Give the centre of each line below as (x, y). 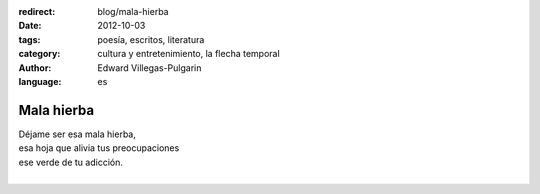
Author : (35, 67)
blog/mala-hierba (133, 11)
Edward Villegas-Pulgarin (149, 67)
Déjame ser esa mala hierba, (77, 134)
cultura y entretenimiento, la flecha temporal (188, 54)
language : (40, 81)
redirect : (37, 11)
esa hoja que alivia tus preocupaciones (99, 148)
